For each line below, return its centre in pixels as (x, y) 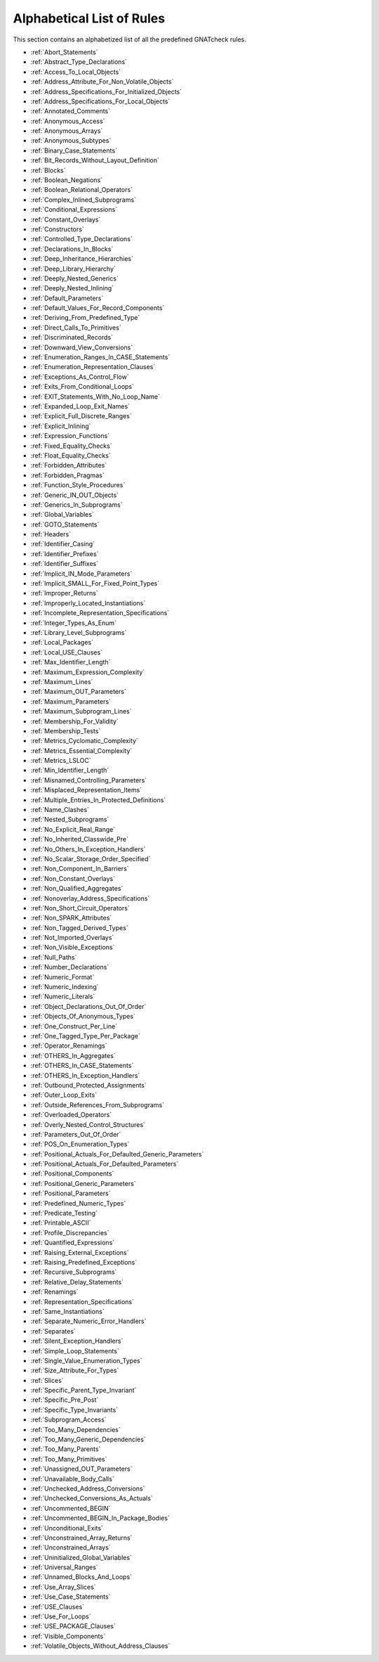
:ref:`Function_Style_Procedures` (78, 485)
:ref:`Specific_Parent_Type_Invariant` (84, 1390)
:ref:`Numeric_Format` (62, 977)
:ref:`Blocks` (48, 170)
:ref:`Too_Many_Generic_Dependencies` (88, 1439)
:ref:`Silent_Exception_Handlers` (77, 1341)
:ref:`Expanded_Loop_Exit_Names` (80, 406)
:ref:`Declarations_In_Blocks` (72, 249)
